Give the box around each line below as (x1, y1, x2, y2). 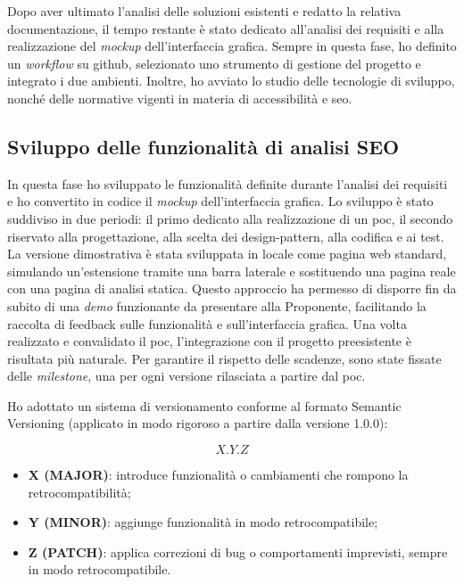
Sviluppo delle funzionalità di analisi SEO (7, 132, 400, 160)
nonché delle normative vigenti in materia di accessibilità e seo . (7, 88, 352, 107)
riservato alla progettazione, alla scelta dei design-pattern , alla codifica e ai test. (7, 226, 444, 245)
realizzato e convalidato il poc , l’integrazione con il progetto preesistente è (7, 332, 411, 350)
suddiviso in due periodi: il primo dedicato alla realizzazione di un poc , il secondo (7, 209, 453, 227)
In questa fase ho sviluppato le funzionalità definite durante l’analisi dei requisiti (7, 174, 448, 193)
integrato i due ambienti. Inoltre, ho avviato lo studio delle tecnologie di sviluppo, (7, 71, 455, 90)
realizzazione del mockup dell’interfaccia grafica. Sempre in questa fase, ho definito (7, 37, 457, 55)
